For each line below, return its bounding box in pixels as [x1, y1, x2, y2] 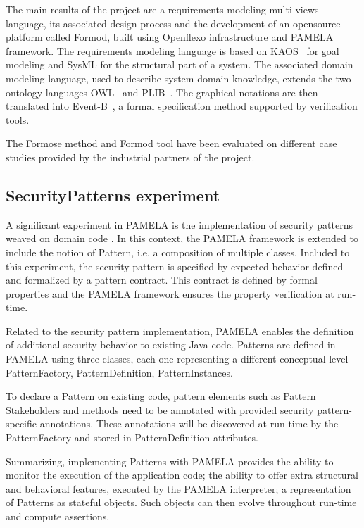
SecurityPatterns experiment [6, 184, 220, 206]
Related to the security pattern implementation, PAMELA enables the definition [6, 323, 354, 338]
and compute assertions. [6, 509, 110, 524]
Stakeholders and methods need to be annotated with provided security [6, 402, 314, 417]
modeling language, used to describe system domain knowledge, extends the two [6, 70, 351, 85]
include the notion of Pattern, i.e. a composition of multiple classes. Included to [6, 244, 350, 259]
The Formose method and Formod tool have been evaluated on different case [6, 136, 337, 151]
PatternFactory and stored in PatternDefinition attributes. [6, 430, 258, 445]
